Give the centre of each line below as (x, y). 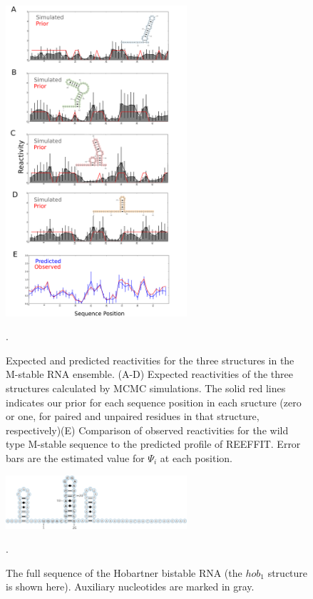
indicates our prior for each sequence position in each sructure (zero (154, 402)
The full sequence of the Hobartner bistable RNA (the (124, 572)
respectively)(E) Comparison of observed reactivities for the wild (147, 430)
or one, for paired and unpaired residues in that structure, (133, 416)
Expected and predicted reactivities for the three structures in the (150, 360)
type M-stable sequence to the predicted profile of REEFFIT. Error (153, 444)
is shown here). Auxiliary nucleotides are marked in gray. (130, 587)
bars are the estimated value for (75, 457)
